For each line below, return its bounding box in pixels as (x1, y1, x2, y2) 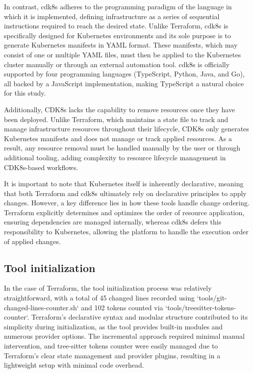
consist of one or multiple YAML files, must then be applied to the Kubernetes (4, 49, 241, 59)
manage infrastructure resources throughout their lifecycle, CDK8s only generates (4, 124, 249, 134)
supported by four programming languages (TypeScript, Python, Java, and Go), (4, 69, 245, 79)
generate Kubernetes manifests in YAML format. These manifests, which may (4, 40, 238, 50)
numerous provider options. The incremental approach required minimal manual (4, 331, 245, 341)
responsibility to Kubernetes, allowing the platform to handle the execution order (4, 226, 249, 237)
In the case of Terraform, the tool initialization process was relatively (4, 283, 212, 293)
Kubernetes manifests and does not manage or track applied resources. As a (4, 133, 232, 143)
